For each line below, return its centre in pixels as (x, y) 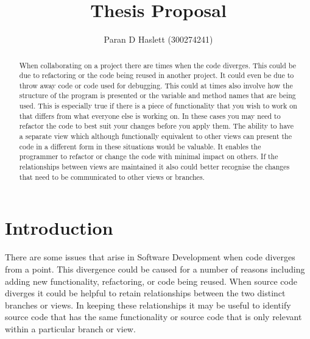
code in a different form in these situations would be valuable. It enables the (140, 146)
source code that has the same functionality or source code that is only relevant (153, 317)
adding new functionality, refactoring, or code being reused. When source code (151, 281)
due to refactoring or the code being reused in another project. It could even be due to (157, 75)
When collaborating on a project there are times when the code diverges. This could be (157, 65)
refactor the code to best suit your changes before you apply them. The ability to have (156, 126)
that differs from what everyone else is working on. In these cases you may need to (150, 116)
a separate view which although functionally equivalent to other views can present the (155, 136)
